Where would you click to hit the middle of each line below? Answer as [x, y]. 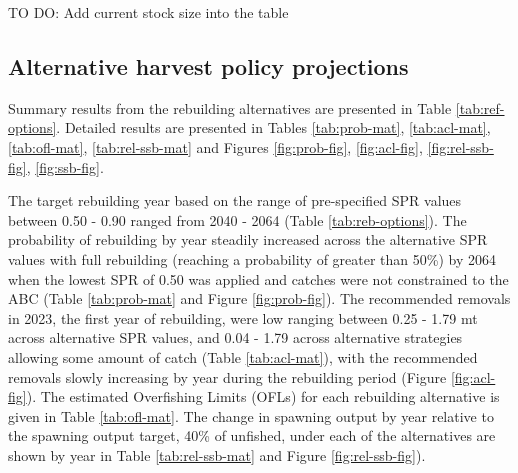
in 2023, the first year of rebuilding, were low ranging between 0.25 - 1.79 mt [243, 317]
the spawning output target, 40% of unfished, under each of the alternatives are [252, 435]
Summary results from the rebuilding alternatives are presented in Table [230, 107]
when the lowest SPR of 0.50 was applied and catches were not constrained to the [258, 278]
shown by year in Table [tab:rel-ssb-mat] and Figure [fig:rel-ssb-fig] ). [217, 454]
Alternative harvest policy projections [208, 65]
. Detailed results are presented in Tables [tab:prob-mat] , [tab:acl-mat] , [273, 127]
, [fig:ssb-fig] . [65, 166]
